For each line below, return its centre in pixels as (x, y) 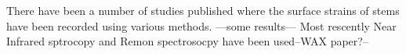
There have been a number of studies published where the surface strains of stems (203, 10)
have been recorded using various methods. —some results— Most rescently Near (201, 25)
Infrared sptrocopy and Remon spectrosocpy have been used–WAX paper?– (187, 41)
